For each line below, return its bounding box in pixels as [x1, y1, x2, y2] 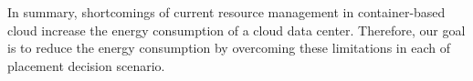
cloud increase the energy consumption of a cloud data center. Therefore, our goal [7, 20, 466, 39]
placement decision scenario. [7, 56, 165, 75]
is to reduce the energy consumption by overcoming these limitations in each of [7, 38, 450, 57]
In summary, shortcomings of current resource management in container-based [7, 3, 446, 21]
